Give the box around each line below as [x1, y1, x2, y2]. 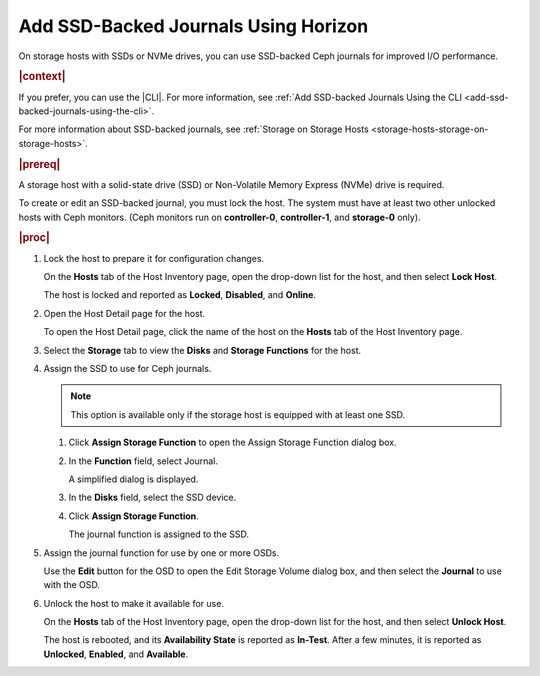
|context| [18, 70, 66, 84]
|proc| [18, 231, 50, 245]
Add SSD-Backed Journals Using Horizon [18, 15, 369, 37]
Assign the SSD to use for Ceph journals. [43, 362, 212, 374]
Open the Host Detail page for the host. [43, 307, 206, 319]
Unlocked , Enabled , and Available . [43, 648, 189, 660]
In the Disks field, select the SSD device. [68, 491, 237, 504]
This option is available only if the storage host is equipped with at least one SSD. [70, 408, 406, 420]
